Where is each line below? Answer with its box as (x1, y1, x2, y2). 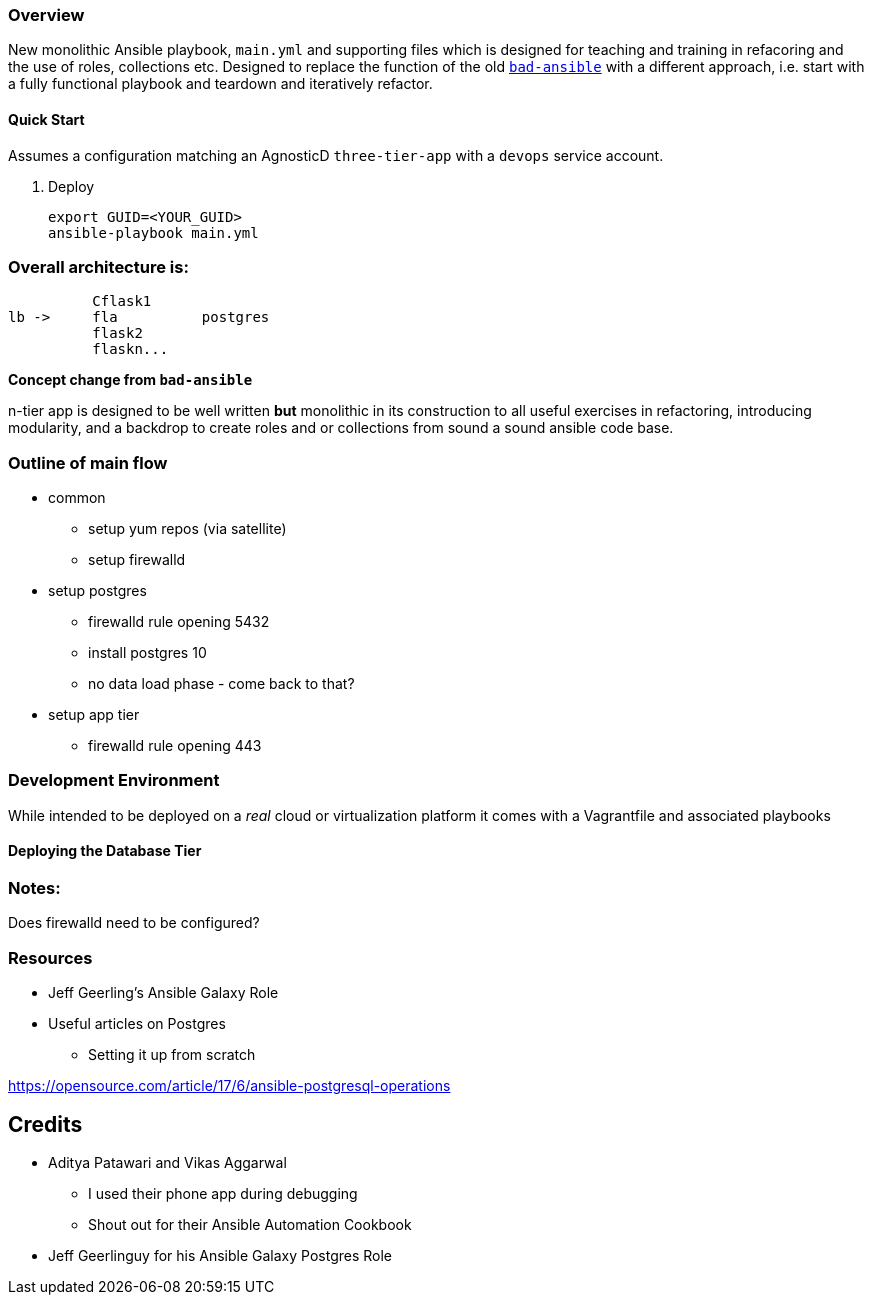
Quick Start (8, 110, 85, 128)
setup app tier (48, 706, 140, 724)
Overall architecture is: (8, 256, 189, 277)
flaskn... (92, 341, 169, 358)
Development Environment (8, 770, 220, 791)
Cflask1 (92, 293, 152, 310)
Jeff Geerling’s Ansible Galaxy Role (48, 984, 279, 1002)
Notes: (8, 878, 61, 899)
